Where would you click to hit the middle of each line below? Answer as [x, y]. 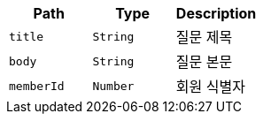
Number [113, 86]
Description [216, 13]
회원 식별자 [210, 87]
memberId [37, 86]
